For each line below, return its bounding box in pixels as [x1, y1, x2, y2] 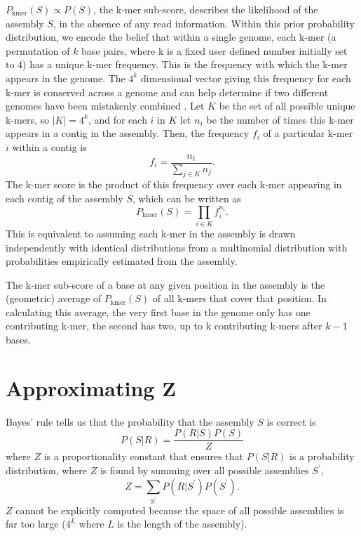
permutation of [6, 43, 70, 58]
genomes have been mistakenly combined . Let [6, 98, 205, 113]
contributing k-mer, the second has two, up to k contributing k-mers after [6, 318, 322, 333]
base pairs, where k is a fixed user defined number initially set [81, 43, 348, 58]
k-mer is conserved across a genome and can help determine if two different [6, 84, 329, 99]
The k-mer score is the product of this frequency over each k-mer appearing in [6, 177, 342, 192]
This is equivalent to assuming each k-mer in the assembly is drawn [6, 225, 296, 240]
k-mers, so [6, 112, 50, 126]
